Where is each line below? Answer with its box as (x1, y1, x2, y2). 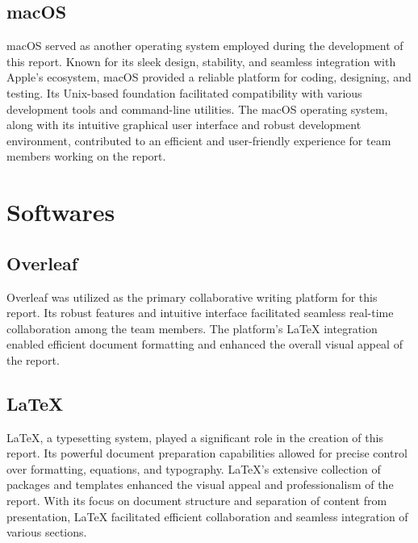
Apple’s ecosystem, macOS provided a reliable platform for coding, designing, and (6, 69, 412, 86)
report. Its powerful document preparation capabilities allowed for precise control (6, 445, 408, 462)
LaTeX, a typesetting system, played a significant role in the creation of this (6, 428, 383, 445)
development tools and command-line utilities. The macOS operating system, (6, 100, 388, 117)
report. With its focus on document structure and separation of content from (6, 492, 387, 509)
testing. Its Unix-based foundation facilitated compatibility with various (6, 84, 362, 101)
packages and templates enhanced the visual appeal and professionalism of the (6, 476, 394, 493)
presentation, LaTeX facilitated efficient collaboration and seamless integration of (6, 507, 408, 524)
